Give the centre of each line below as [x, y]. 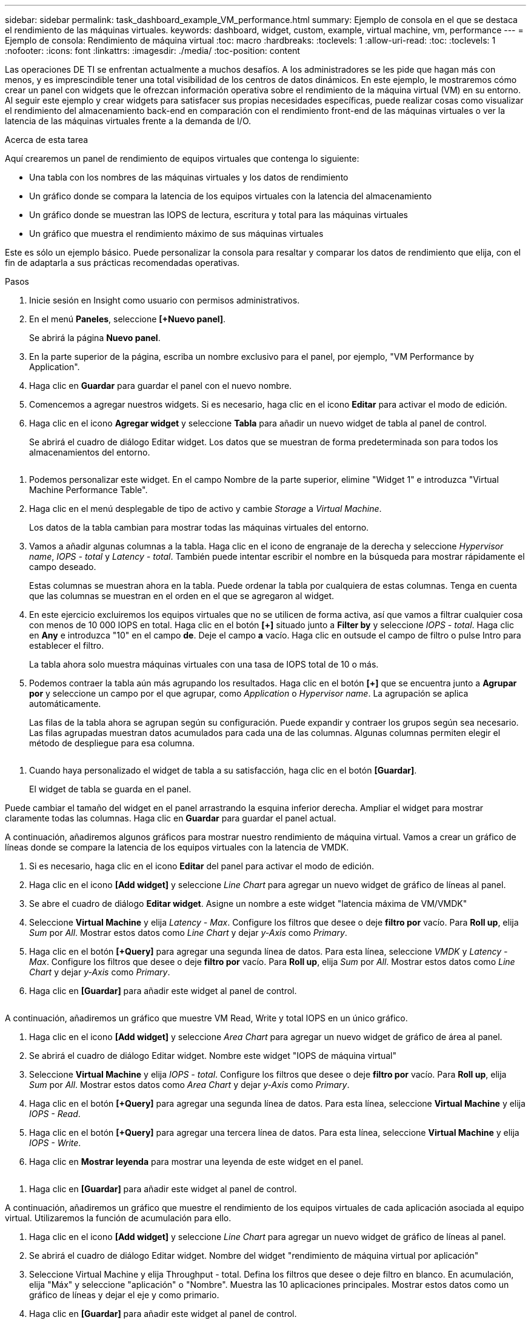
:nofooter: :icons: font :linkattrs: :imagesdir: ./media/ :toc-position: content [152, 51]
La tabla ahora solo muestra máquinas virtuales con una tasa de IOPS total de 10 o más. [204, 664]
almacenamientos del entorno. [90, 452]
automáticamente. [65, 704]
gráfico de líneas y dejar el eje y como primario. [124, 1295]
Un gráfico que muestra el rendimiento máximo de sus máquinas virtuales [176, 234]
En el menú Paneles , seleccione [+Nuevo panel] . [128, 319]
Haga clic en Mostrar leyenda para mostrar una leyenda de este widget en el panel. [196, 1162]
